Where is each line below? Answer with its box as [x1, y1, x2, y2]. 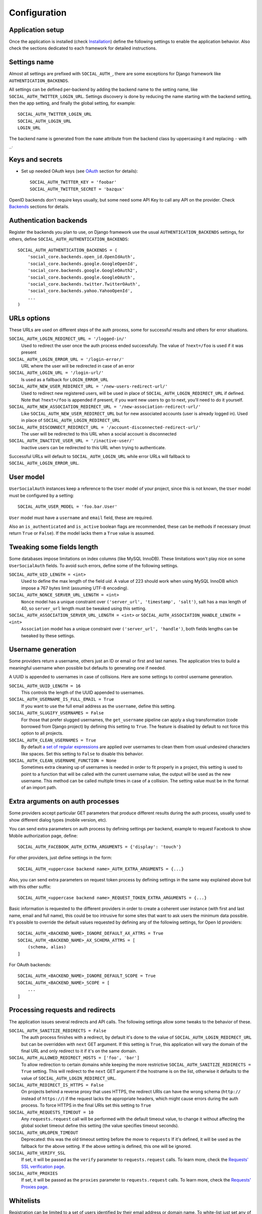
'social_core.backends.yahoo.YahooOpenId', [27, 288, 133, 294]
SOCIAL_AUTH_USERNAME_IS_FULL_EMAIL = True [9, 697, 114, 702]
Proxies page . [21, 1184, 49, 1190]
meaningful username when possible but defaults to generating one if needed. [9, 665, 166, 671]
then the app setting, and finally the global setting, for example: [9, 100, 136, 106]
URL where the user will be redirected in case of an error [21, 363, 135, 369]
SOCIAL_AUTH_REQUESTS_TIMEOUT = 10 [9, 1110, 94, 1115]
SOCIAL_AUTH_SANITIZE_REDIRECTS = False [9, 1028, 107, 1033]
